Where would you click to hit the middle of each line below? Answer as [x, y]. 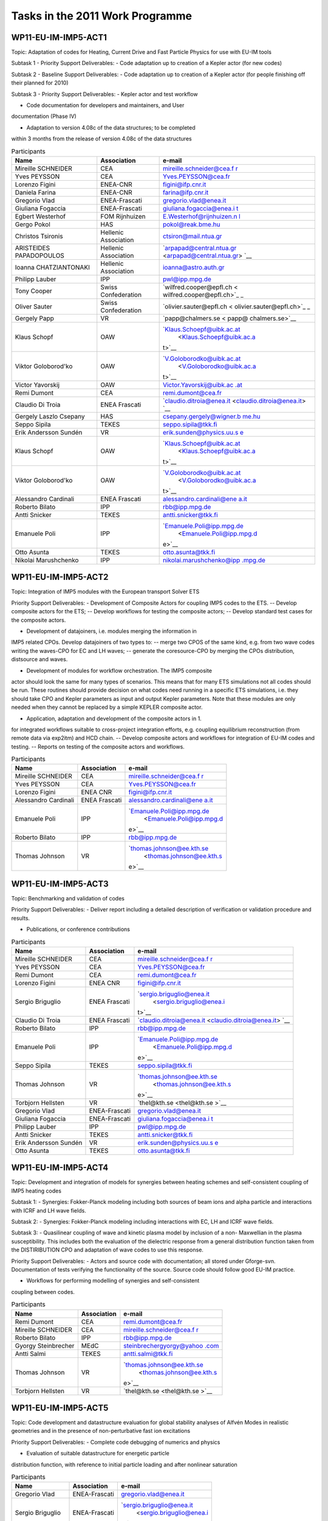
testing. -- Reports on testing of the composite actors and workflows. [98, 747]
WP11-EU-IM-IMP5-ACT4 [60, 1168]
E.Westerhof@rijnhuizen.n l [201, 216]
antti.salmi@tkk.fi [148, 1354]
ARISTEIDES [32, 248]
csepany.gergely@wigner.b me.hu [211, 416]
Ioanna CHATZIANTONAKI [53, 267]
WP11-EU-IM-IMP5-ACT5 [60, 1408]
